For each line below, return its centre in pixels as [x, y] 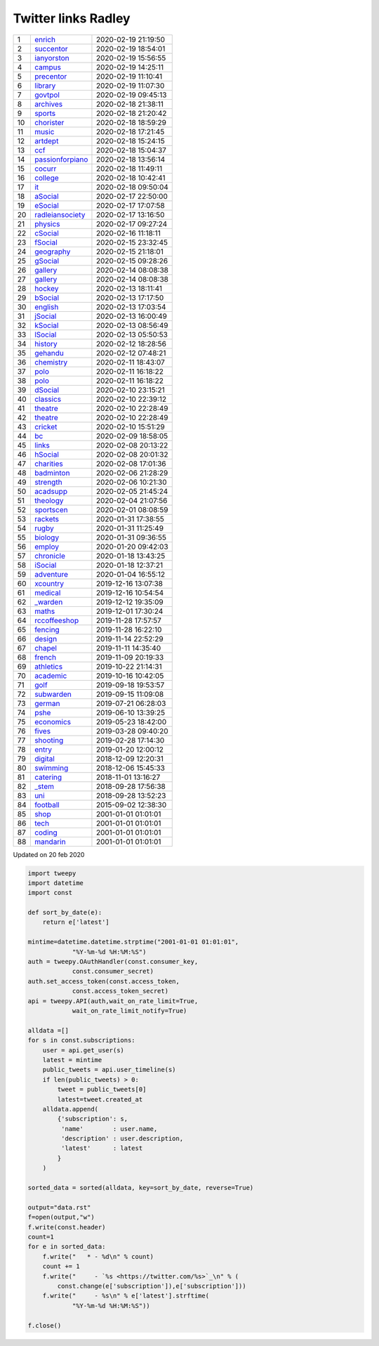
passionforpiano [61, 159]
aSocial [46, 196]
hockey [46, 288]
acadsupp [51, 491]
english [46, 307]
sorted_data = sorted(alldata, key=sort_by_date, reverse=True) [141, 1188]
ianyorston [52, 58]
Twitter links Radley [72, 18]
